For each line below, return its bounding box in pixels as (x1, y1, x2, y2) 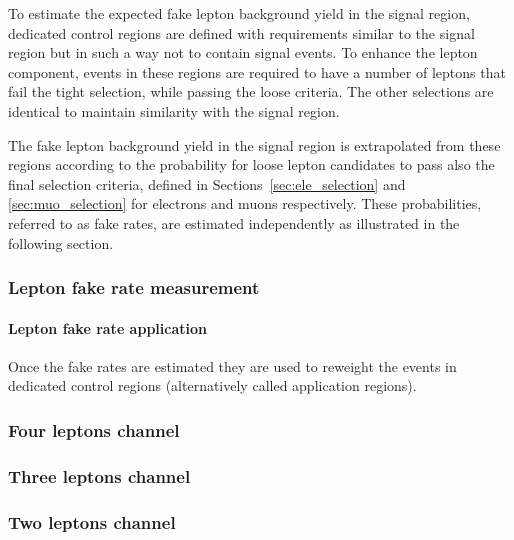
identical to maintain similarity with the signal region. (8, 100, 340, 121)
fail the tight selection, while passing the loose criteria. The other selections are (8, 81, 494, 102)
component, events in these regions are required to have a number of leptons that (8, 61, 506, 82)
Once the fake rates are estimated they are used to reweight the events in (8, 355, 457, 376)
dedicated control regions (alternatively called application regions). (8, 375, 417, 396)
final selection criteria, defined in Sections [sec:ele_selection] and (8, 173, 406, 194)
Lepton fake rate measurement (8, 275, 260, 300)
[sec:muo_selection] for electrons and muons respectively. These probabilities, (8, 193, 482, 214)
